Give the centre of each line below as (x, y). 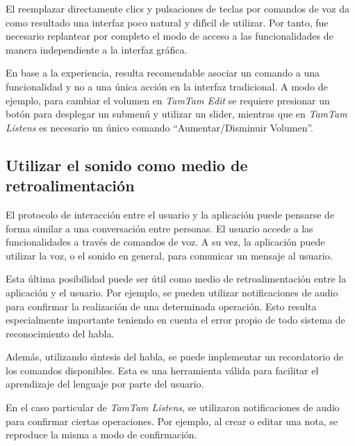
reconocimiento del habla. (60, 333)
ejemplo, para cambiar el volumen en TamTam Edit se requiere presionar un (168, 100)
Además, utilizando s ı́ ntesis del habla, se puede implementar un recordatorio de (174, 357)
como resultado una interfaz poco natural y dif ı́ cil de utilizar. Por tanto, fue (167, 22)
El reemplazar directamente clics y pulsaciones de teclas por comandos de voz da (177, 8)
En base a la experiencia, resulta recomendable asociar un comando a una (163, 73)
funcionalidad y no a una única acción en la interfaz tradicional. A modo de (167, 86)
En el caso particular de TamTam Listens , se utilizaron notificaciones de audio (173, 407)
